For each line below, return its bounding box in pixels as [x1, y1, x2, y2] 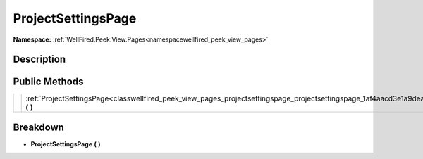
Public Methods [13, 76, 84, 88]
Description [13, 53, 66, 65]
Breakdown [13, 121, 65, 133]
